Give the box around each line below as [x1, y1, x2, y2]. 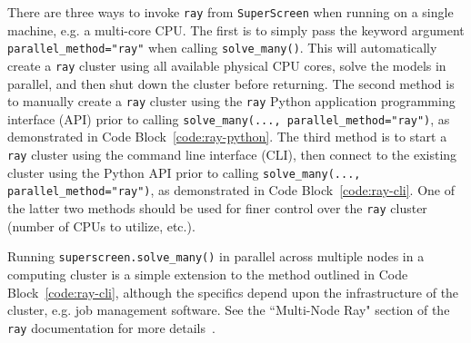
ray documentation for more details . [7, 318, 215, 337]
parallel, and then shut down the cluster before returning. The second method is [7, 73, 455, 93]
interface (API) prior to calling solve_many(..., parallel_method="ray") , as [7, 109, 450, 128]
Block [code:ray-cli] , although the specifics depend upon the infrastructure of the [7, 282, 459, 301]
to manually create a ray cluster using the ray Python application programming [7, 92, 456, 111]
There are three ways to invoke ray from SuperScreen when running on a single [7, 3, 454, 21]
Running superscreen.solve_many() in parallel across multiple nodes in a [7, 247, 425, 266]
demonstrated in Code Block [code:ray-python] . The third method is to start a [7, 127, 447, 146]
